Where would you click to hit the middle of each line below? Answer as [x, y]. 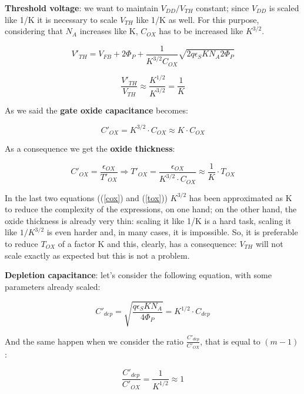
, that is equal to [230, 341]
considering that [34, 31]
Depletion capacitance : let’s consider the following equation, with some [138, 275]
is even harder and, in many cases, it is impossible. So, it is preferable [172, 232]
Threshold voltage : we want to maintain [81, 8]
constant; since [223, 8]
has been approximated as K [240, 197]
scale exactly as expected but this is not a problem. [97, 255]
